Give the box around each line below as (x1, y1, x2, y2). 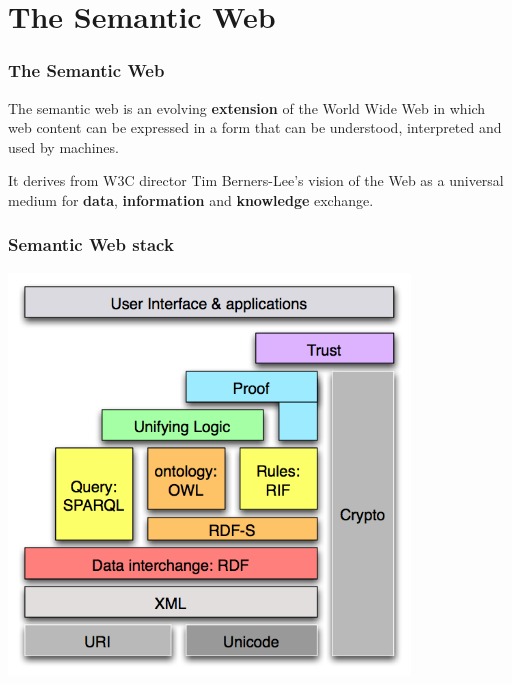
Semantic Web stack (8, 232, 174, 257)
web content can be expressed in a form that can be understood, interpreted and (8, 117, 502, 138)
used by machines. (8, 136, 119, 157)
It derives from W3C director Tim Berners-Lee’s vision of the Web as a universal (8, 170, 504, 191)
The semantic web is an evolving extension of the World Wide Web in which (8, 97, 486, 118)
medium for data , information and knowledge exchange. (8, 189, 374, 210)
